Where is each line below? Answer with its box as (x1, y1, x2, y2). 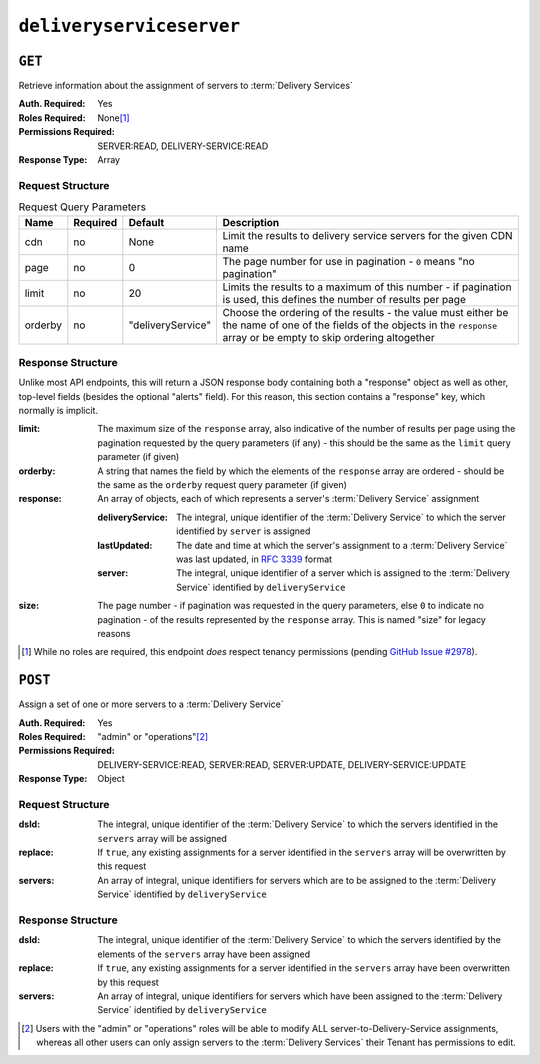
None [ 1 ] (97, 111, 130, 124)
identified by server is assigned (176, 525, 311, 537)
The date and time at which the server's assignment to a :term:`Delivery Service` (176, 539, 508, 551)
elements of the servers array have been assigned (97, 948, 311, 960)
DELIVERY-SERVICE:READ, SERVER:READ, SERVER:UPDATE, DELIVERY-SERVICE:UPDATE (97, 758, 467, 770)
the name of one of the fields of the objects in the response (222, 318, 498, 332)
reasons (97, 627, 131, 639)
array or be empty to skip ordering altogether (222, 330, 435, 344)
